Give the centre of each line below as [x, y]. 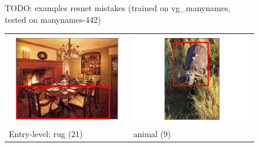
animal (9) [152, 133]
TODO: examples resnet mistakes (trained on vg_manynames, [118, 8]
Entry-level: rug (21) [46, 133]
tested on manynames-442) [53, 19]
